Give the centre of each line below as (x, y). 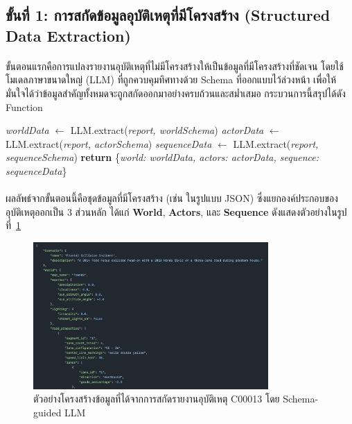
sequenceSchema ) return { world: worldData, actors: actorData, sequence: (162, 157)
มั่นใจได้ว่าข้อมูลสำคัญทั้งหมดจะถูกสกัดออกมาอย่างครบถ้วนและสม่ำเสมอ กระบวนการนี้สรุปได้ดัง (176, 93)
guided (47, 412)
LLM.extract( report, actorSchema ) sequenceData (109, 143)
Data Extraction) (68, 35)
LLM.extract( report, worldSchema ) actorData (167, 130)
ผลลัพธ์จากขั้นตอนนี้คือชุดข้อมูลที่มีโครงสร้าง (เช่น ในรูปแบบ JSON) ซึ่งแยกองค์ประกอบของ (172, 198)
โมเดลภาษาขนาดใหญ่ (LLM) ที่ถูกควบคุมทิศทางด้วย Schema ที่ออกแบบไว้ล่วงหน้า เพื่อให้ (171, 79)
